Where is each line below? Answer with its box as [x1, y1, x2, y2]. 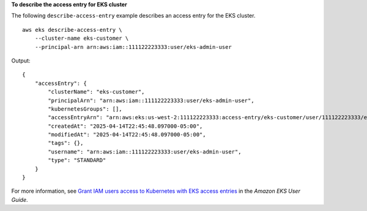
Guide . [11, 196, 28, 203]
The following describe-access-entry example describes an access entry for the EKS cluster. [11, 12, 256, 20]
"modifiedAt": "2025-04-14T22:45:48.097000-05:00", [48, 131, 206, 138]
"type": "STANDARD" [48, 157, 106, 164]
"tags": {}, [48, 139, 84, 147]
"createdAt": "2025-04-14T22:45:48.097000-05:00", [48, 122, 203, 130]
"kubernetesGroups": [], [48, 105, 122, 113]
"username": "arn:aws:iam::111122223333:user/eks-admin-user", [48, 148, 242, 155]
